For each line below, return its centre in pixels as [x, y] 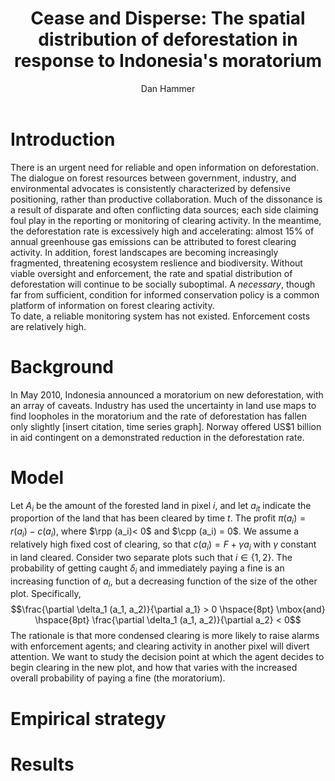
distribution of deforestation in [168, 39]
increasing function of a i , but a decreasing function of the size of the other [164, 582]
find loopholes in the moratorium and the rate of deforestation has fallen [158, 416]
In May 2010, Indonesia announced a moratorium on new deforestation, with [167, 394]
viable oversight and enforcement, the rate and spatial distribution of [151, 273]
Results [42, 764]
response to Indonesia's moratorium [168, 61]
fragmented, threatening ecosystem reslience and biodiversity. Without [156, 263]
